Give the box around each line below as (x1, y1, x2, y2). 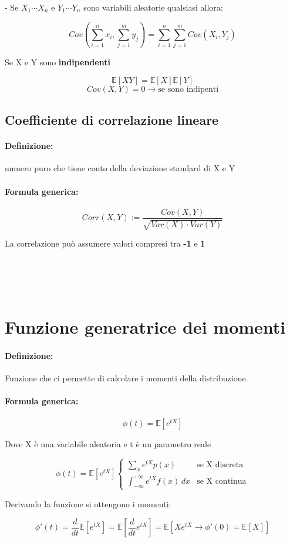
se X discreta (197, 461, 244, 470)
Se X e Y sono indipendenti (5, 56, 110, 68)
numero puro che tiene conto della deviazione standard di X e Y (5, 162, 235, 174)
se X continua (197, 477, 247, 486)
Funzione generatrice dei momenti (5, 314, 286, 338)
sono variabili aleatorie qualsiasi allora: (83, 1, 223, 13)
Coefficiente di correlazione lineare (5, 111, 219, 129)
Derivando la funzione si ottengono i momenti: (5, 497, 171, 510)
